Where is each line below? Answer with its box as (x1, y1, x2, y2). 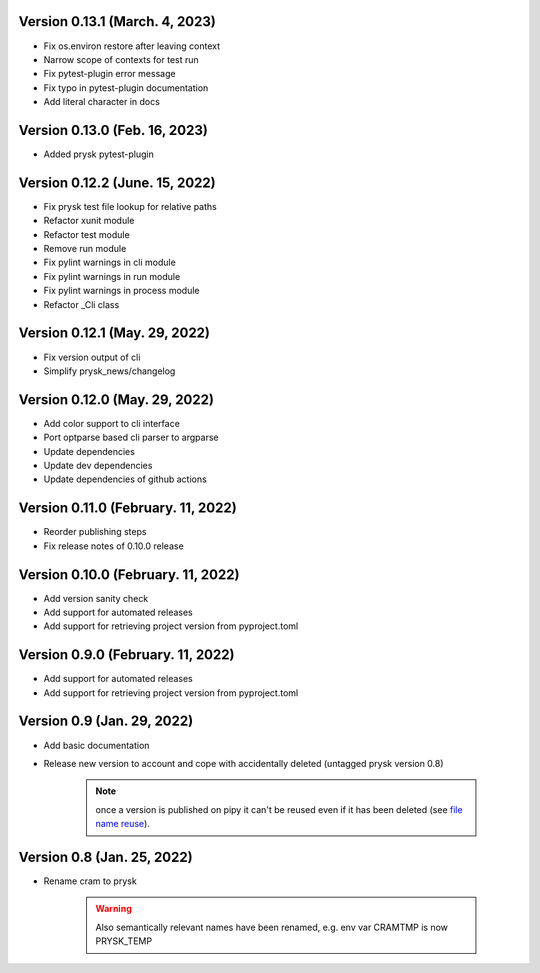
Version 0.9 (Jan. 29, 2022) (18, 713, 194, 730)
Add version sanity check (43, 592, 149, 604)
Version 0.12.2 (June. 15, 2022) (18, 174, 216, 191)
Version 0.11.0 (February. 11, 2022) (18, 500, 237, 517)
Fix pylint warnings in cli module (43, 256, 177, 269)
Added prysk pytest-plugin (43, 148, 155, 160)
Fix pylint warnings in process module (43, 285, 200, 297)
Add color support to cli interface (43, 417, 180, 429)
